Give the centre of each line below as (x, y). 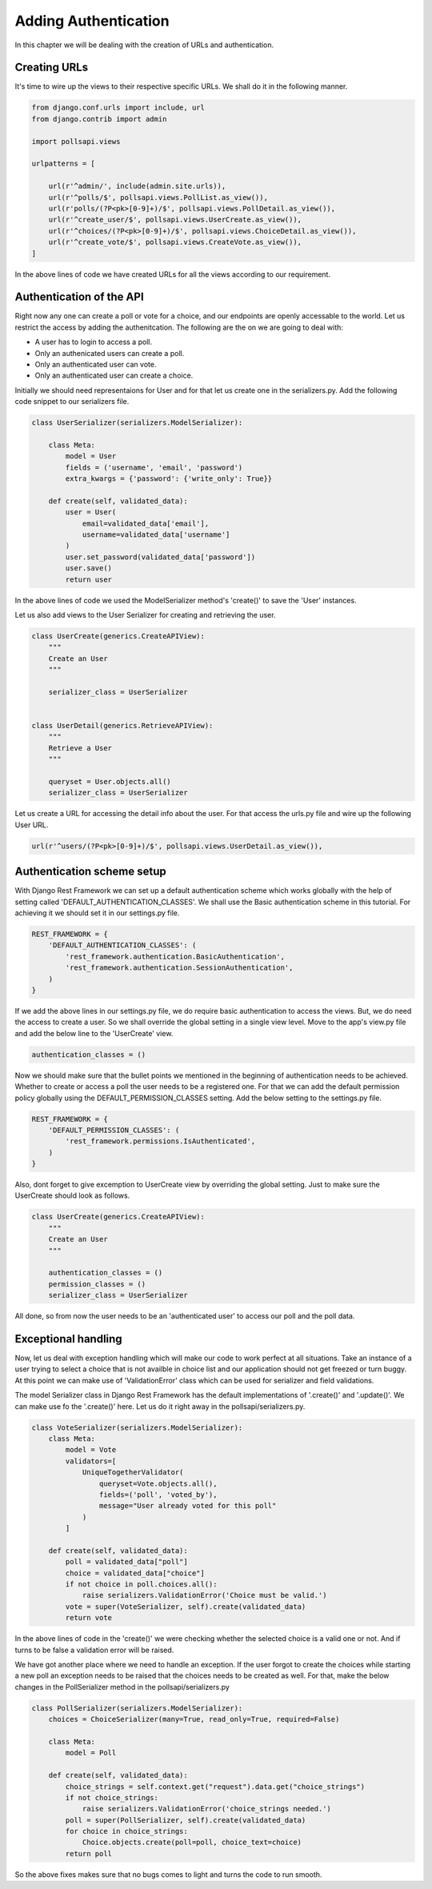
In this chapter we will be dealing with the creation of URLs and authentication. (144, 45)
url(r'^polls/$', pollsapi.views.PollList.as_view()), (158, 197)
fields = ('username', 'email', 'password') (154, 467)
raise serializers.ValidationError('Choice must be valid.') (204, 1595)
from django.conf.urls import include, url (118, 108)
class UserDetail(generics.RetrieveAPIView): (122, 726)
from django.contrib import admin (99, 119)
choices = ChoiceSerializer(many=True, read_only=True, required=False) (194, 1719)
